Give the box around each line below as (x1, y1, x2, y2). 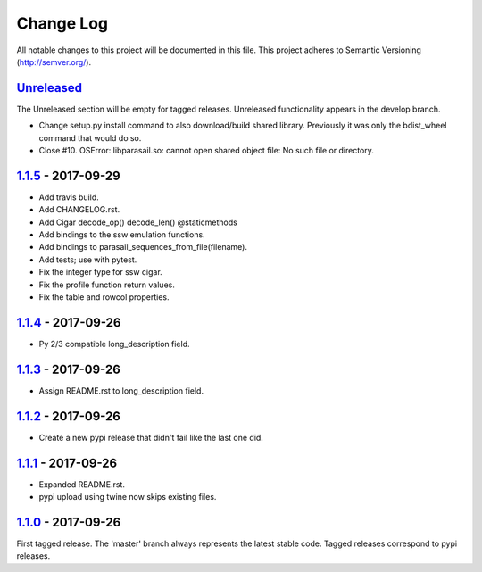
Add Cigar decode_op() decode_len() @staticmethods (38, 217, 238, 228)
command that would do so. (38, 132, 142, 143)
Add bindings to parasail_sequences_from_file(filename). (38, 242, 247, 253)
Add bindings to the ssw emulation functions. (38, 229, 205, 240)
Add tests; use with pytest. (38, 254, 137, 265)
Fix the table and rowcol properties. (38, 292, 170, 303)
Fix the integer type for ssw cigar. (38, 267, 162, 278)
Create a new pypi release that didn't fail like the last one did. (38, 432, 263, 443)
